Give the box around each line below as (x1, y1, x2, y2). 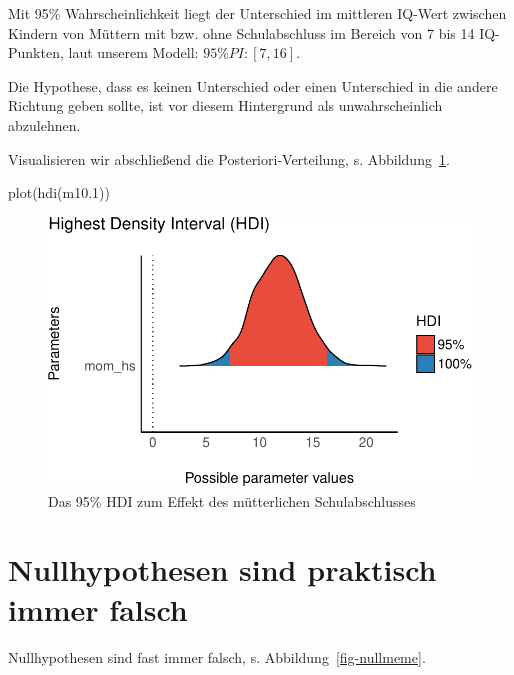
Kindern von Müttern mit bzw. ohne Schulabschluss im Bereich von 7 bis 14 (8, 22, 475, 43)
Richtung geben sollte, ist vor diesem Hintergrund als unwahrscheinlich (8, 95, 443, 116)
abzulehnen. (8, 114, 81, 135)
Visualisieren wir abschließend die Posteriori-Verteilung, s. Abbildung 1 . (8, 148, 450, 169)
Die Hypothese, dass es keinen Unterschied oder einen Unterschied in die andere (8, 75, 498, 96)
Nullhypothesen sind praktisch (8, 549, 437, 590)
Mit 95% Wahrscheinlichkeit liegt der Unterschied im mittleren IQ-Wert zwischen (8, 3, 507, 23)
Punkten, (8, 42, 64, 63)
